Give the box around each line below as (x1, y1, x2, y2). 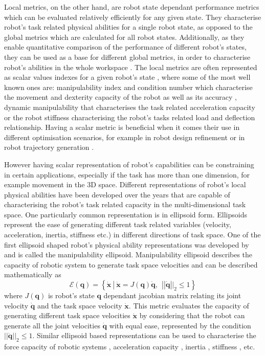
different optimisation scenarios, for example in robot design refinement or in (4, 131, 245, 142)
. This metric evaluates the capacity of (128, 300, 249, 310)
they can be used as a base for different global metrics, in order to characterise (4, 51, 251, 62)
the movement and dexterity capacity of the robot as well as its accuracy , (4, 92, 237, 102)
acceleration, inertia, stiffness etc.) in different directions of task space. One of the (4, 229, 261, 240)
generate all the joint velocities (4, 320, 100, 330)
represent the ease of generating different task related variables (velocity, (4, 219, 231, 230)
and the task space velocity (37, 300, 122, 310)
